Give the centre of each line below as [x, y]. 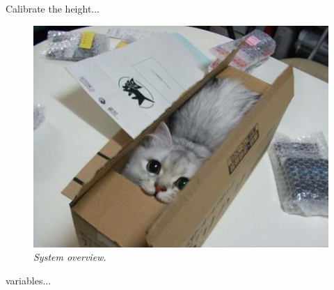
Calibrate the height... [53, 8]
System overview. [70, 257]
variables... [29, 280]
